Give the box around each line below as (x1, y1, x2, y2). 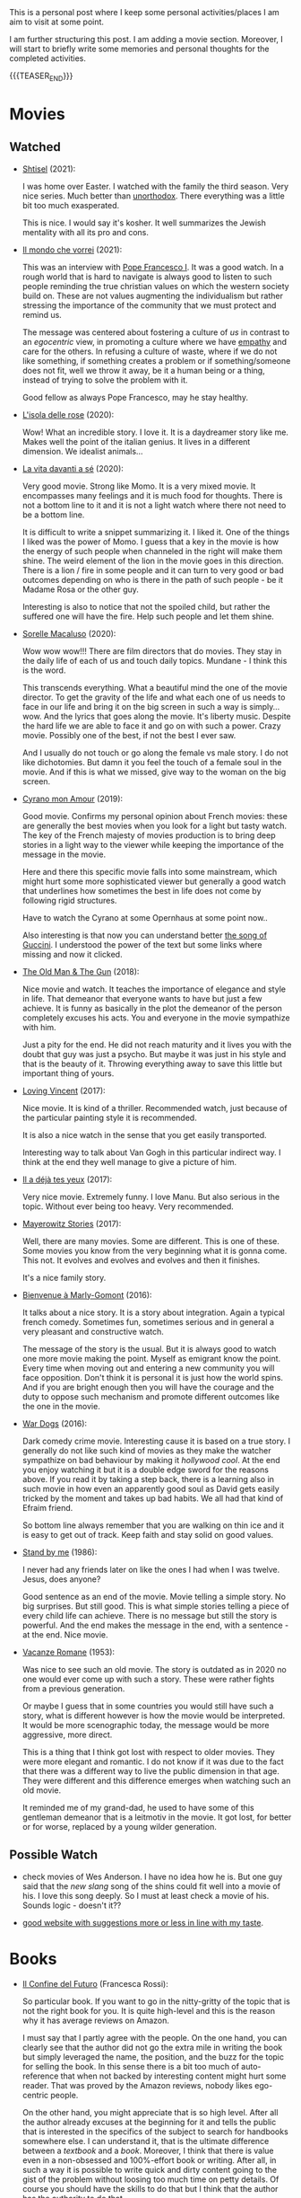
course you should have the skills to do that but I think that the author (21, 2183, 279, 2194)
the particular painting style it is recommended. (21, 1112, 197, 1123)
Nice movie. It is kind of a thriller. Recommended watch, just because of (21, 1102, 288, 1113)
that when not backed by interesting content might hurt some (60, 2070, 287, 2081)
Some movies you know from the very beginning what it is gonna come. (21, 1245, 288, 1256)
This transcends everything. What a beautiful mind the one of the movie (21, 682, 288, 693)
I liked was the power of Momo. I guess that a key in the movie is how (21, 536, 279, 547)
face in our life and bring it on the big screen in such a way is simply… (21, 701, 280, 711)
